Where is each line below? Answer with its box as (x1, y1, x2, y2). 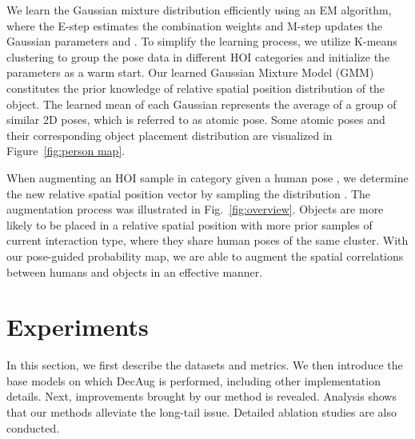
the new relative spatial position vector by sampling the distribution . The (6, 185, 371, 202)
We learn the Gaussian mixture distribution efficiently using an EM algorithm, (6, 2, 392, 18)
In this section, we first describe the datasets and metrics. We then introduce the (6, 357, 403, 373)
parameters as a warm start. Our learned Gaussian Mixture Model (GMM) (6, 64, 374, 81)
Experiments (6, 310, 149, 343)
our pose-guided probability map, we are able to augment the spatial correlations (6, 247, 404, 264)
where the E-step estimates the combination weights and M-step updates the (6, 17, 383, 34)
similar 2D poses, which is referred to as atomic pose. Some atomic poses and (6, 111, 385, 128)
